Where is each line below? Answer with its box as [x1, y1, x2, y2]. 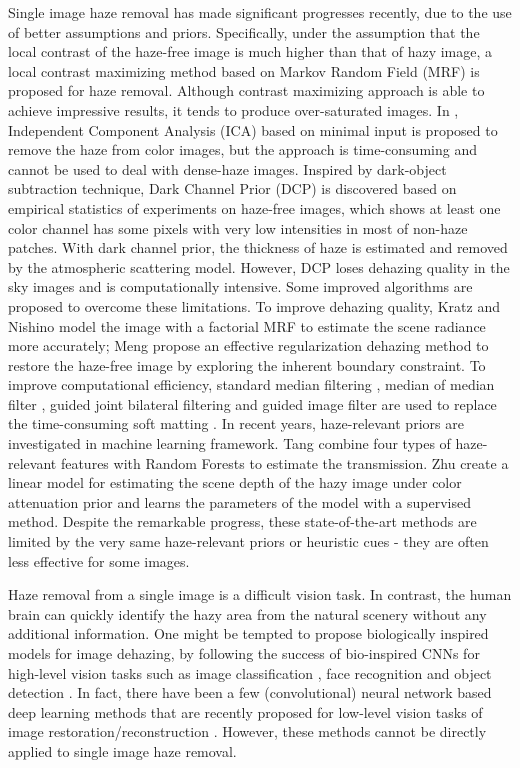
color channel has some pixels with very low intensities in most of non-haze [8, 217, 468, 238]
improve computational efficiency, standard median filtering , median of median [8, 374, 495, 395]
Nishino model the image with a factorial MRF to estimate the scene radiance [8, 315, 486, 336]
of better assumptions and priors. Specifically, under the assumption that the [8, 21, 480, 42]
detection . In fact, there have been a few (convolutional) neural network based [8, 682, 492, 703]
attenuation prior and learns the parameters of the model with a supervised [8, 491, 471, 512]
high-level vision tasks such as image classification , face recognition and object [8, 662, 492, 683]
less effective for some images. [8, 550, 190, 571]
